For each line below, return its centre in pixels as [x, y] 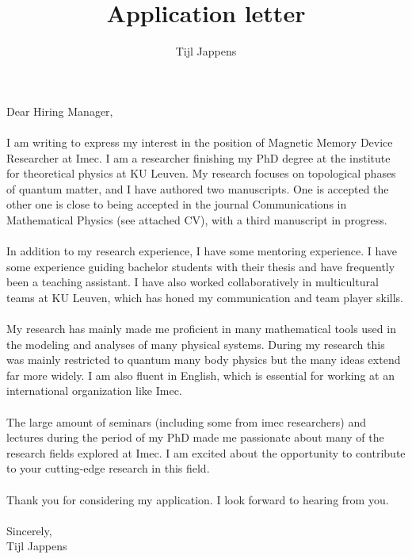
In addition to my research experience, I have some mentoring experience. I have [202, 251]
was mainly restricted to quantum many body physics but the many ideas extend [204, 360]
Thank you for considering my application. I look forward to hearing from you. [198, 499]
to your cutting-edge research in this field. [108, 468]
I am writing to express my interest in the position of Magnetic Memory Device [200, 142]
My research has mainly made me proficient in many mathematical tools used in [201, 329]
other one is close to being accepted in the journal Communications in [177, 204]
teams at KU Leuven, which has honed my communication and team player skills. [205, 297]
